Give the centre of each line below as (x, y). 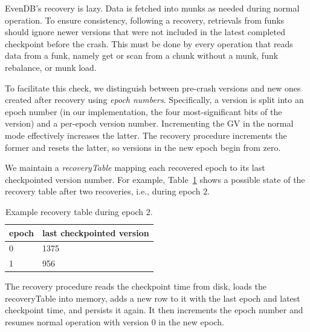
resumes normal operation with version (77, 322)
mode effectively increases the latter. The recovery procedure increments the (146, 135)
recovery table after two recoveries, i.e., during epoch (103, 191)
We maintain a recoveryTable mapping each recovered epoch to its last (135, 168)
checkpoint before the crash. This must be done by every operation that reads (149, 43)
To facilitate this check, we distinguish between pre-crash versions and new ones (153, 88)
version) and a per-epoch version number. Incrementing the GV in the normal (149, 123)
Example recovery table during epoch (74, 211)
